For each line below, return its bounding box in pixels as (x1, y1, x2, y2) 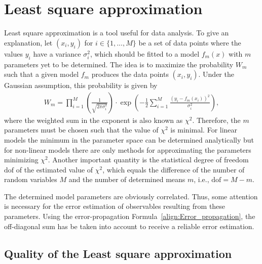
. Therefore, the (192, 114, 241, 125)
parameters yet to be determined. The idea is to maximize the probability (4, 59, 234, 69)
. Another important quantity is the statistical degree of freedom (48, 154, 249, 165)
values (4, 48, 23, 59)
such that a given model (4, 69, 79, 79)
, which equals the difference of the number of (102, 164, 245, 174)
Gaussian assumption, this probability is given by (4, 80, 158, 91)
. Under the (198, 69, 234, 79)
